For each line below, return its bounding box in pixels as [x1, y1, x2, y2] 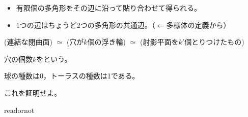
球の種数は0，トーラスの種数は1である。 [4, 70, 140, 81]
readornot [4, 104, 35, 115]
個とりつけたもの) [184, 36, 244, 47]
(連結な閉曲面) [4, 36, 52, 47]
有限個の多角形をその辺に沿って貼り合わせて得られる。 [16, 3, 202, 13]
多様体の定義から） [166, 19, 231, 30]
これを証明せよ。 [4, 87, 61, 98]
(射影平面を [140, 36, 179, 47]
